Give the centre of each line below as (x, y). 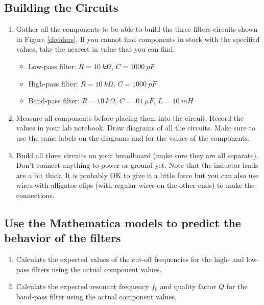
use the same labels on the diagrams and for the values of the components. (133, 137)
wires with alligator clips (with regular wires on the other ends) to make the (135, 185)
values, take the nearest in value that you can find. (95, 49)
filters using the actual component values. (97, 269)
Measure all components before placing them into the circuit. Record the (130, 117)
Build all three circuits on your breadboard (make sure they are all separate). (137, 155)
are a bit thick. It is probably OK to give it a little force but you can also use (137, 175)
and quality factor (188, 286)
